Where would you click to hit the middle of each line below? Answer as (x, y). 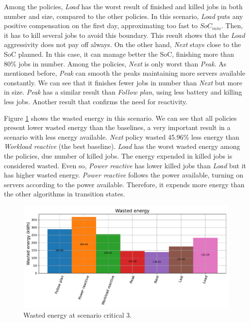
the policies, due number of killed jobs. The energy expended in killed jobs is (118, 155)
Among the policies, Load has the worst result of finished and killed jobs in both (123, 6)
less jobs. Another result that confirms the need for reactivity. (96, 101)
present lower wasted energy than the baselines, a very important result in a (117, 127)
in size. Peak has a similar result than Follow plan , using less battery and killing (123, 92)
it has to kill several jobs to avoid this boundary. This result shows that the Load (125, 35)
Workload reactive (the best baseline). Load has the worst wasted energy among (122, 146)
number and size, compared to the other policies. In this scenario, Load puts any (124, 16)
